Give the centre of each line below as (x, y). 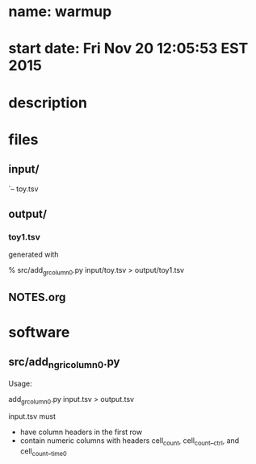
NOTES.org (37, 297)
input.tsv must (32, 416)
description (48, 102)
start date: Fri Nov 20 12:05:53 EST (128, 49)
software (39, 332)
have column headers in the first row (81, 432)
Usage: (20, 383)
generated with (34, 255)
